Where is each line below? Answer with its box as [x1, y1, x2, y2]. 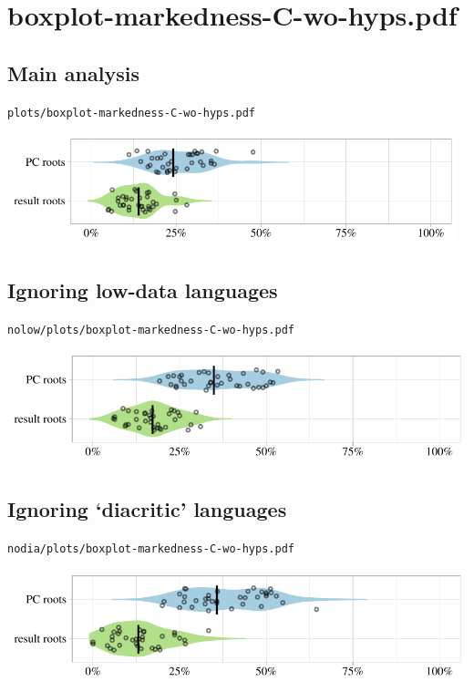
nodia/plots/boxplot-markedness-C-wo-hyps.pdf [7, 542, 294, 555]
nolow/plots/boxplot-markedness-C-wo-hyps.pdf [7, 323, 294, 336]
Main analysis [7, 58, 139, 87]
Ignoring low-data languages [7, 275, 278, 304]
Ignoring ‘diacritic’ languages [7, 495, 287, 523]
